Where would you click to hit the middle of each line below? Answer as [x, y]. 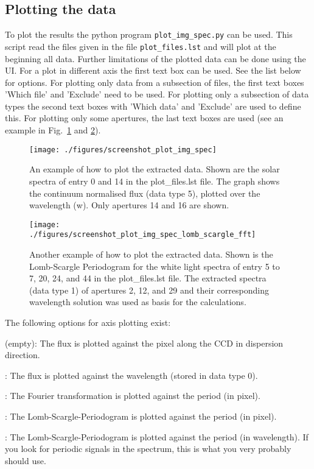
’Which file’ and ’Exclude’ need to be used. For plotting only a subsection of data [157, 94]
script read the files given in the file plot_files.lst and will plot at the [141, 46]
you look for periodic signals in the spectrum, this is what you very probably [148, 449]
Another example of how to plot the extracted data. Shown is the [151, 254]
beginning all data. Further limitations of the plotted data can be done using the [155, 58]
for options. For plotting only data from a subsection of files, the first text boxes [155, 82]
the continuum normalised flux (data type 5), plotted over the [145, 193]
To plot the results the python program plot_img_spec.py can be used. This [149, 34]
